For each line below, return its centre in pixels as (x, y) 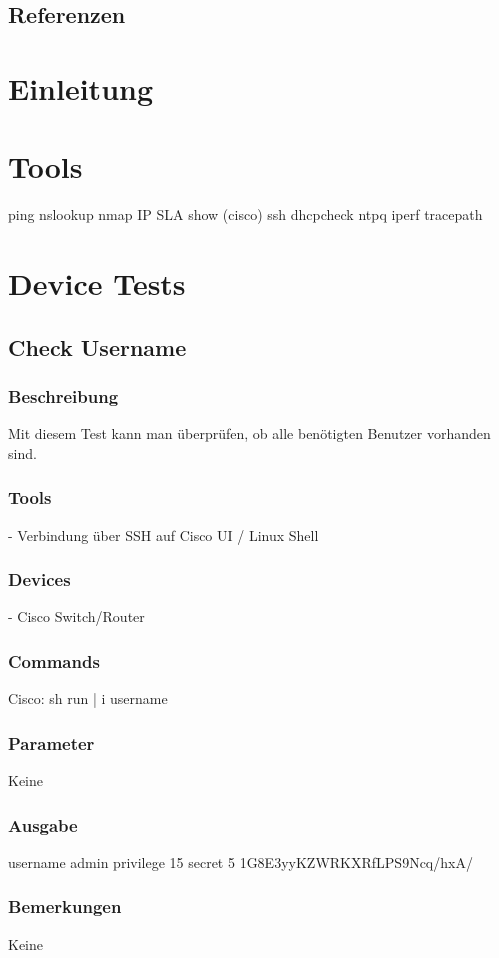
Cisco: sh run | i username (88, 698)
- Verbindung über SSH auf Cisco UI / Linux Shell (163, 534)
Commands (54, 660)
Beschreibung (63, 395)
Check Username (97, 346)
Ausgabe (43, 824)
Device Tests (97, 283)
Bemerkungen (65, 906)
